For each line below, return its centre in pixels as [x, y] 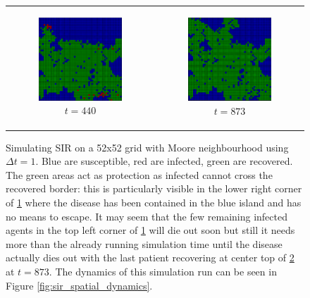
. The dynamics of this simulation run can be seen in [163, 271]
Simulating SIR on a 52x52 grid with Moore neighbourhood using [147, 147]
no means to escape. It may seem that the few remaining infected [147, 216]
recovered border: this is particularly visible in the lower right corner [154, 188]
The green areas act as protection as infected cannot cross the [139, 174]
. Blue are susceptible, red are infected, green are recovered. [164, 161]
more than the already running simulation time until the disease [144, 243]
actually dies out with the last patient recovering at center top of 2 [150, 257]
